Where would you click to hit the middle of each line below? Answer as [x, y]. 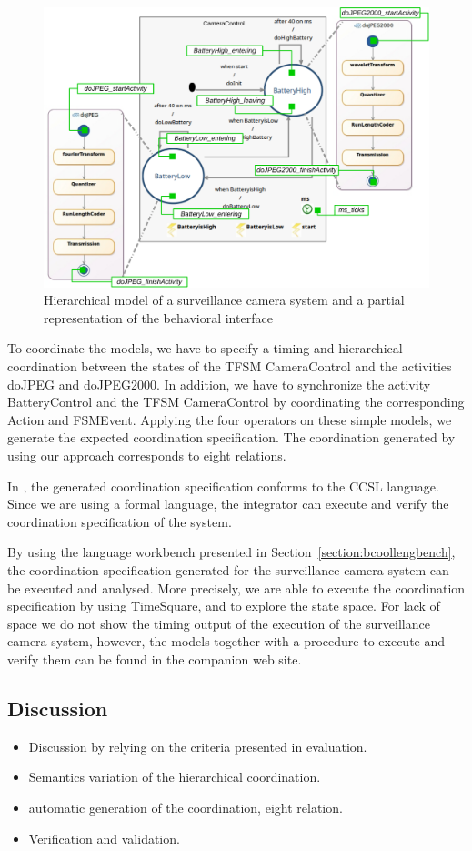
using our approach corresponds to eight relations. [147, 455]
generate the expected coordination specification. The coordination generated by [231, 437]
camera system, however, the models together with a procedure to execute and [226, 641]
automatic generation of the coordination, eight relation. [186, 807]
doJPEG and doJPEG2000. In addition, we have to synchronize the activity [219, 384]
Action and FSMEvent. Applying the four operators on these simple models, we [230, 419]
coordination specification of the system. [120, 521]
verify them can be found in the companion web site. [155, 659]
